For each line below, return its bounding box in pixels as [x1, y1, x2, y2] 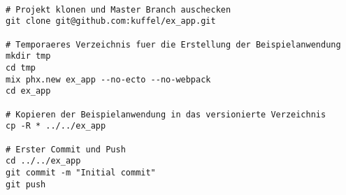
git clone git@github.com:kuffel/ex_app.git [6, 16, 216, 27]
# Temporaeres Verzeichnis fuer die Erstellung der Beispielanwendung [6, 39, 341, 50]
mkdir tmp [6, 51, 51, 62]
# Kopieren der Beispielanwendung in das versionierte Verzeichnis [6, 109, 326, 120]
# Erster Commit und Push [6, 144, 126, 154]
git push [6, 179, 46, 189]
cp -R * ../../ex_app [6, 121, 106, 131]
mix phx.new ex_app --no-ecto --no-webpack [6, 74, 211, 85]
